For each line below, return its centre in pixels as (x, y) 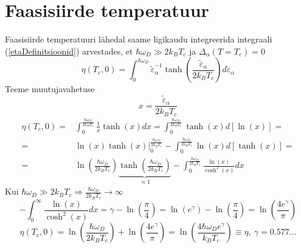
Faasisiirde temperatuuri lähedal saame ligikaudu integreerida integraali (139, 39)
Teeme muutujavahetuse (50, 89)
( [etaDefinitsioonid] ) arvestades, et (69, 51)
